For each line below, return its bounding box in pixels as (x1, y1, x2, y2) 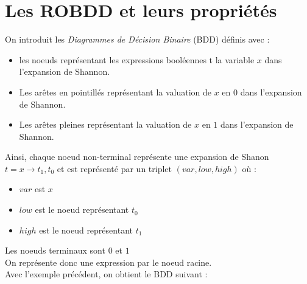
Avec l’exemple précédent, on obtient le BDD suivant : (5, 268, 208, 280)
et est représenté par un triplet (57, 162, 172, 175)
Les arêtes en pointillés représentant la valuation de (19, 85, 212, 98)
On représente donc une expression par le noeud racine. (5, 255, 212, 268)
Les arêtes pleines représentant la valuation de (19, 118, 192, 131)
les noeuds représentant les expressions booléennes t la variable (19, 53, 255, 66)
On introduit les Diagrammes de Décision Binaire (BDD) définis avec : (5, 33, 270, 46)
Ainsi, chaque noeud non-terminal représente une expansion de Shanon (5, 150, 269, 163)
